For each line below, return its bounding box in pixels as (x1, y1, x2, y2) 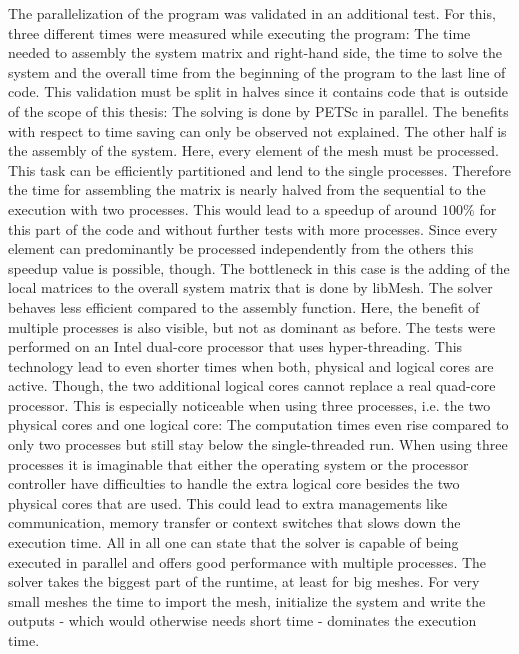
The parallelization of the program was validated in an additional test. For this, (8, 3, 496, 23)
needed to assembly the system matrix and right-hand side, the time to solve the (8, 42, 502, 63)
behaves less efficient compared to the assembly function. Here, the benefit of (8, 296, 480, 317)
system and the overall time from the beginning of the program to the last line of (8, 61, 506, 82)
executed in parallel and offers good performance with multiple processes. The (8, 551, 487, 572)
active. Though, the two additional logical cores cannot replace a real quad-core (8, 375, 496, 396)
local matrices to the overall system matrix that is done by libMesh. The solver (8, 277, 493, 298)
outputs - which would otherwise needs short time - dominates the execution (8, 610, 477, 631)
